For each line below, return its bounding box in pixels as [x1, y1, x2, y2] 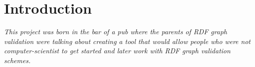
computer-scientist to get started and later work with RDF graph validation [4, 45, 231, 56]
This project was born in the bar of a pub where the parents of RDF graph [4, 26, 227, 37]
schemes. [4, 55, 31, 65]
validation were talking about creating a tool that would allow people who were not [4, 36, 251, 46]
